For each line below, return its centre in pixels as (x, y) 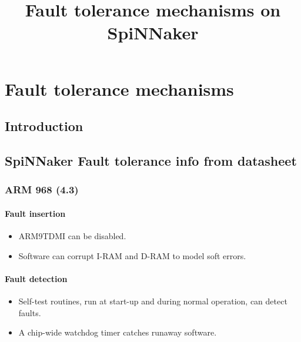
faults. (30, 312)
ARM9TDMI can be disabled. (72, 235)
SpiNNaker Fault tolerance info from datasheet (151, 160)
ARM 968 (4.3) (42, 190)
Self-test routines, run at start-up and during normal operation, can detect (153, 301)
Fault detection (36, 278)
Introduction (44, 126)
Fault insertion (35, 213)
